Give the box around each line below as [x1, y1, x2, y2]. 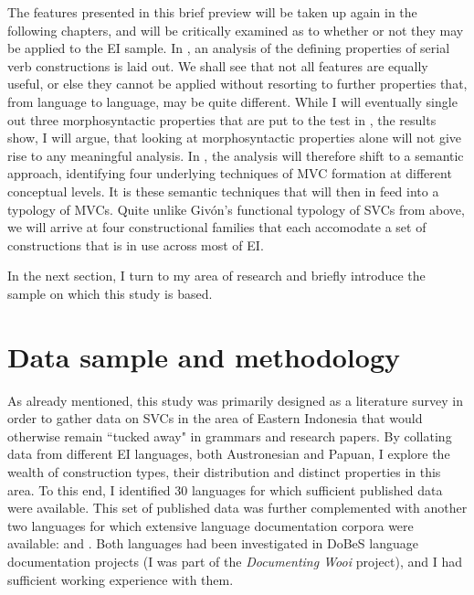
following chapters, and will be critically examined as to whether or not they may [7, 20, 464, 39]
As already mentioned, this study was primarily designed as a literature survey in [7, 390, 463, 409]
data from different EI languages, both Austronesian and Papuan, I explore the [7, 444, 450, 463]
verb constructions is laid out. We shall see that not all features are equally [7, 56, 428, 75]
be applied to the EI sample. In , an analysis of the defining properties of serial [7, 38, 450, 58]
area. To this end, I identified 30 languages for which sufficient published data [7, 480, 443, 499]
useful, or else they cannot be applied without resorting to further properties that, [7, 74, 468, 93]
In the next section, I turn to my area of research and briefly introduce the [7, 266, 426, 285]
